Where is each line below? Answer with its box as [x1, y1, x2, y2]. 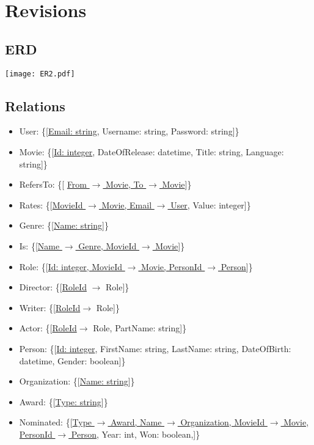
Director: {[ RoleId [19, 281, 87, 293]
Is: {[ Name [19, 240, 60, 252]
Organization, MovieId [180, 416, 265, 428]
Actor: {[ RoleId [19, 322, 77, 334]
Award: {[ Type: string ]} [19, 395, 108, 408]
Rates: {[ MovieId [19, 198, 83, 211]
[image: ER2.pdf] [5, 69, 75, 78]
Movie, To [106, 178, 144, 191]
